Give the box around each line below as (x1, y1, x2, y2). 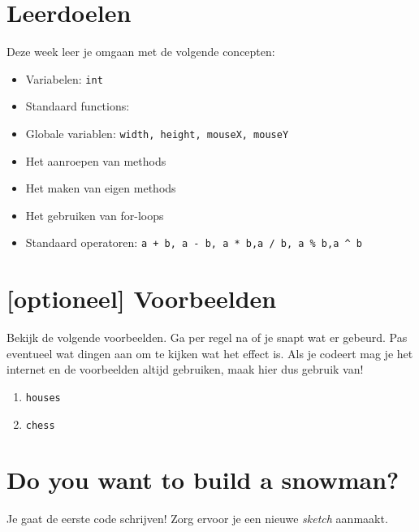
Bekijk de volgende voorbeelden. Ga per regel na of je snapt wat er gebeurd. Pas (6, 329, 408, 346)
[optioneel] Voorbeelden (6, 282, 277, 315)
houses (25, 391, 61, 404)
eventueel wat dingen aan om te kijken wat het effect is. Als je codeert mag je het (6, 344, 413, 361)
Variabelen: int (25, 70, 103, 87)
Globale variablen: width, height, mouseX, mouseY (25, 124, 289, 141)
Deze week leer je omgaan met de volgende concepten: (6, 43, 275, 60)
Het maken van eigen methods (25, 179, 176, 197)
